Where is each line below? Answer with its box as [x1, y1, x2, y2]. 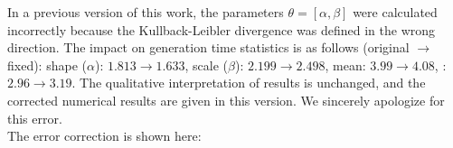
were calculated [353, 3, 438, 21]
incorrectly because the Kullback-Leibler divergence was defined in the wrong [7, 20, 436, 39]
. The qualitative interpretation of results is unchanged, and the [71, 73, 426, 92]
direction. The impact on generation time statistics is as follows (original [7, 38, 410, 57]
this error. [7, 108, 62, 127]
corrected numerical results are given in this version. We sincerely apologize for [7, 90, 445, 109]
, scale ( [184, 55, 229, 74]
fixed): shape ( [7, 55, 87, 74]
